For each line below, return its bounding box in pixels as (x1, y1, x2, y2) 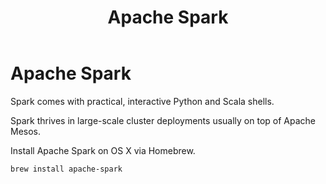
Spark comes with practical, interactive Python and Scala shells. (10, 95, 275, 107)
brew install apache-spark (10, 164, 123, 174)
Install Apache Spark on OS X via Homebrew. (10, 144, 196, 156)
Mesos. (10, 125, 42, 137)
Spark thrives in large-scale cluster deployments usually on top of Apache (10, 114, 316, 126)
